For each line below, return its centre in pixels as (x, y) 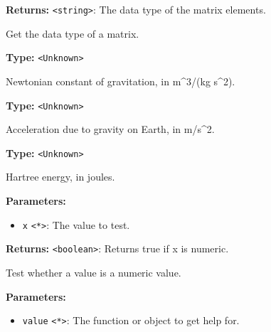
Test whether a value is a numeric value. (94, 272)
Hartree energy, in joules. (60, 177)
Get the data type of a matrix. (73, 33)
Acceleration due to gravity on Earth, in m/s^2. (110, 129)
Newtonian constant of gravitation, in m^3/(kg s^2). (121, 81)
